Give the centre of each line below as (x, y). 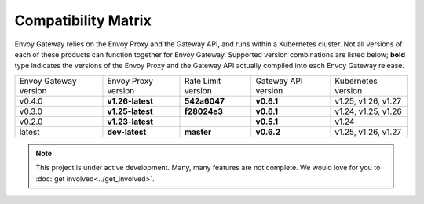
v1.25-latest (130, 111)
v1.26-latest (130, 100)
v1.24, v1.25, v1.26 (368, 111)
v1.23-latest (130, 122)
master (198, 132)
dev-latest (127, 132)
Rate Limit (203, 81)
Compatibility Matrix (83, 20)
